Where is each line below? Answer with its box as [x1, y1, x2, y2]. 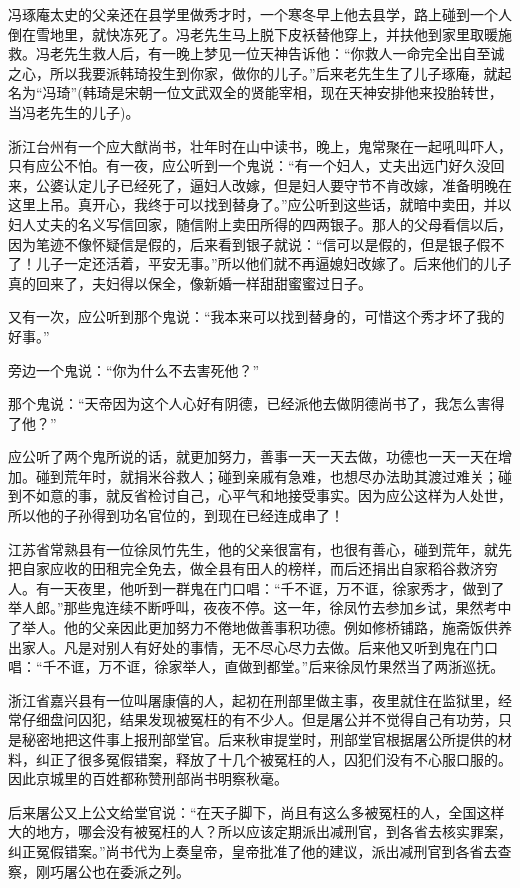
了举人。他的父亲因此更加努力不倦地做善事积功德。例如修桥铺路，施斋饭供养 [8, 617, 512, 638]
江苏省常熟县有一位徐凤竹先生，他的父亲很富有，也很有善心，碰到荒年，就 [8, 538, 498, 559]
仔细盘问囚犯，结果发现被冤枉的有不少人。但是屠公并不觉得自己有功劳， [21, 709, 498, 730]
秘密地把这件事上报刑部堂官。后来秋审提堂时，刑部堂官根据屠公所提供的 [21, 729, 498, 749]
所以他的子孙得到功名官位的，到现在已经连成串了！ [8, 505, 344, 526]
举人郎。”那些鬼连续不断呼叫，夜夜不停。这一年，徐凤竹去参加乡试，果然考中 [8, 597, 512, 618]
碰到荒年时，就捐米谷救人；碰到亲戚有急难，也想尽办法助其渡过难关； [35, 465, 498, 486]
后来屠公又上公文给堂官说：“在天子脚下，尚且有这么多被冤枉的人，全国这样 [8, 801, 505, 822]
